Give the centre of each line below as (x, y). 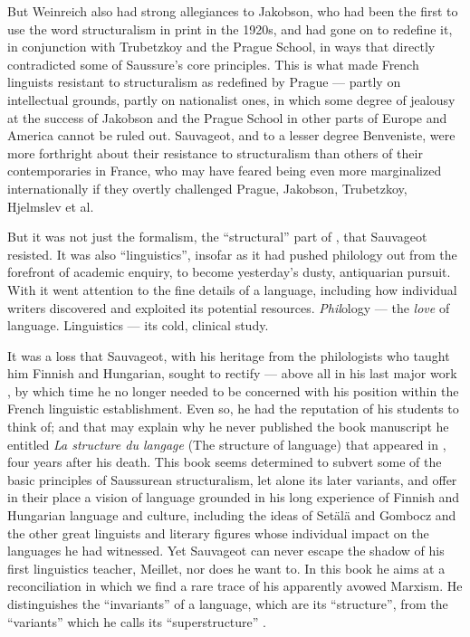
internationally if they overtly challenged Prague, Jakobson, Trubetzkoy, (207, 188)
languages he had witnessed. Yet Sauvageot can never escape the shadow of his (226, 551)
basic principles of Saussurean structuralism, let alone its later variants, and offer (232, 479)
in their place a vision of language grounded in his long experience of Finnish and (234, 497)
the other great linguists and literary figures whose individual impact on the (218, 532)
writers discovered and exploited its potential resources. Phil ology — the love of (229, 307)
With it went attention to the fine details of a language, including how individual (232, 289)
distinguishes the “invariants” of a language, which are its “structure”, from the (228, 604)
